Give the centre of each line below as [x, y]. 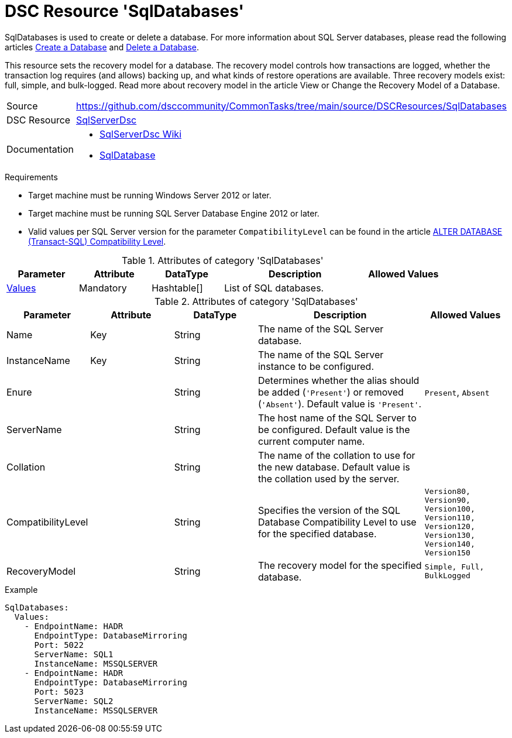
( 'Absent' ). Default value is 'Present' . [340, 404]
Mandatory [103, 288]
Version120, [450, 526]
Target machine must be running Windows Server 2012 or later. [150, 195]
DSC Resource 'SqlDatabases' [125, 11]
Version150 [447, 552]
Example [21, 589]
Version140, [450, 544]
